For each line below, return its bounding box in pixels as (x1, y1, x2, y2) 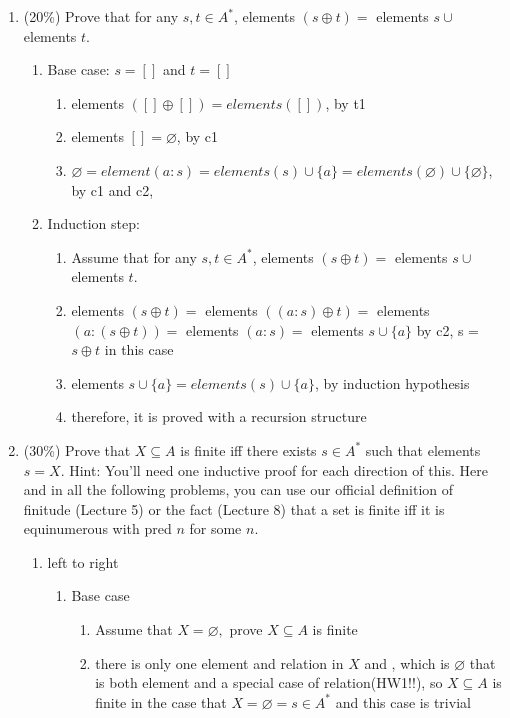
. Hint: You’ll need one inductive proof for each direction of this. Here (60, 459, 488, 480)
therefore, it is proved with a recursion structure (71, 406, 367, 427)
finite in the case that (95, 691, 227, 712)
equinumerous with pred (23, 518, 172, 539)
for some (189, 518, 242, 539)
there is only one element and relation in (95, 652, 344, 673)
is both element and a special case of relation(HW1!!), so (95, 672, 443, 693)
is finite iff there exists (180, 439, 317, 460)
